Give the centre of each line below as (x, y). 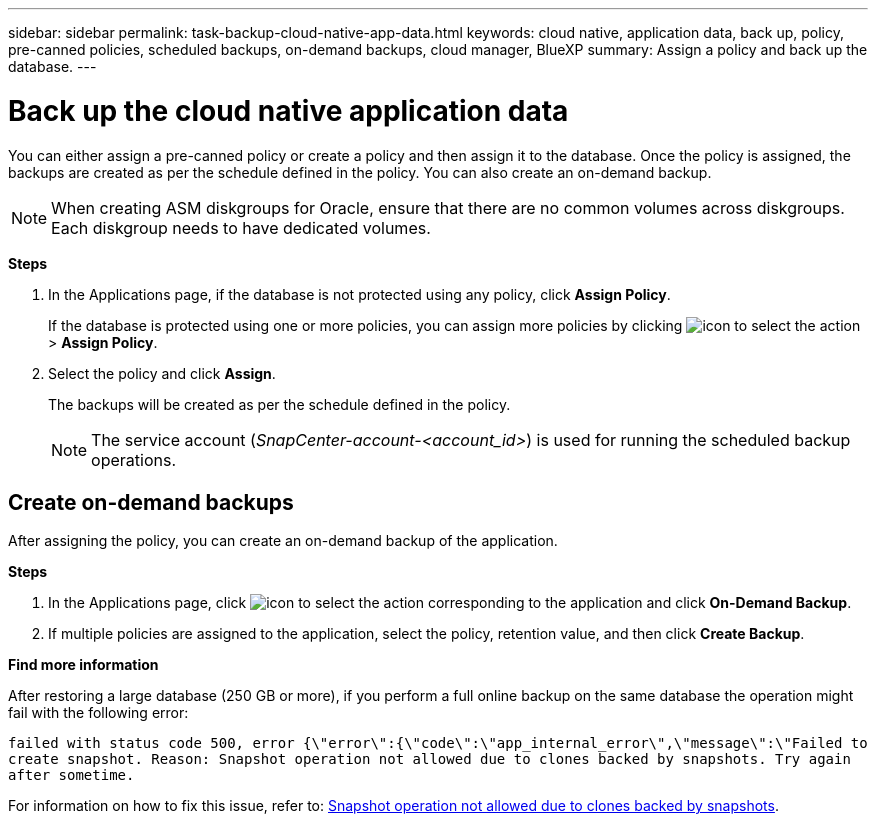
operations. (133, 459)
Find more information (83, 665)
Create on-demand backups (151, 502)
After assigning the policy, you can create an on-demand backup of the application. (283, 541)
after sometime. (71, 775)
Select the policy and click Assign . (162, 373)
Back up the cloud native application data (288, 110)
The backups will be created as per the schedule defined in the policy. (279, 404)
